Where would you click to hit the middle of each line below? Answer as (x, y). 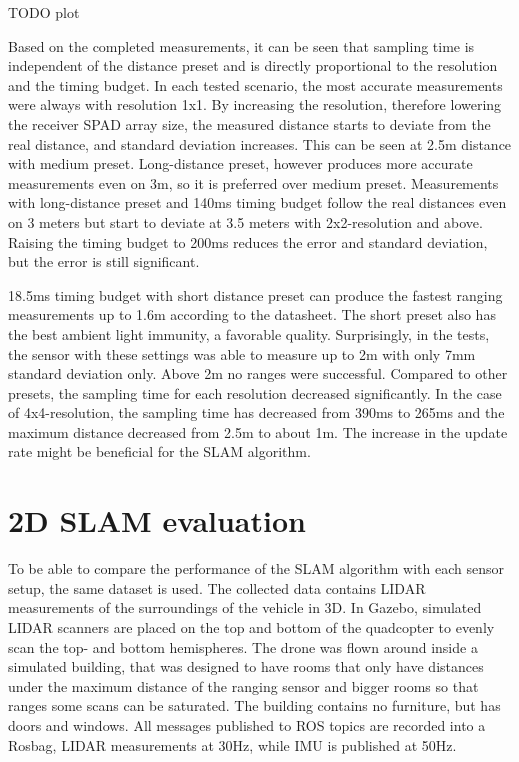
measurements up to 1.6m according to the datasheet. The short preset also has (252, 314)
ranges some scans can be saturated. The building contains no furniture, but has (254, 705)
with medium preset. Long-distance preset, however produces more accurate (240, 163)
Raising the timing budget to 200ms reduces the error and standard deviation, (248, 241)
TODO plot (44, 12)
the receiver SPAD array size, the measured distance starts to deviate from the (249, 123)
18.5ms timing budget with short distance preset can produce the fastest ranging (255, 294)
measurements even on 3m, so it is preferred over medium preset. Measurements (253, 182)
